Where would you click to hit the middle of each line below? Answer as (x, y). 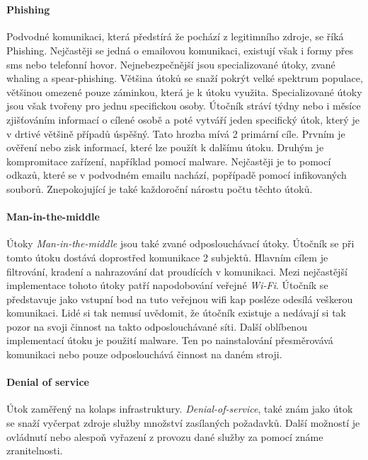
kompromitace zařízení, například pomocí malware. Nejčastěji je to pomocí (169, 161)
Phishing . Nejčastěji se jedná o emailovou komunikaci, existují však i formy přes (180, 50)
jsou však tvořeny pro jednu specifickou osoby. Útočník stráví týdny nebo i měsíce (184, 106)
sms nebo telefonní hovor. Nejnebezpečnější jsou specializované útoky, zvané (171, 64)
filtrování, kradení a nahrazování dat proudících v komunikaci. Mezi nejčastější (177, 271)
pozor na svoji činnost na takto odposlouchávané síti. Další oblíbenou (157, 326)
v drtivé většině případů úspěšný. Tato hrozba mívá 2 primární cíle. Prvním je (176, 133)
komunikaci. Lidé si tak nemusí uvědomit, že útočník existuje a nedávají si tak (176, 313)
